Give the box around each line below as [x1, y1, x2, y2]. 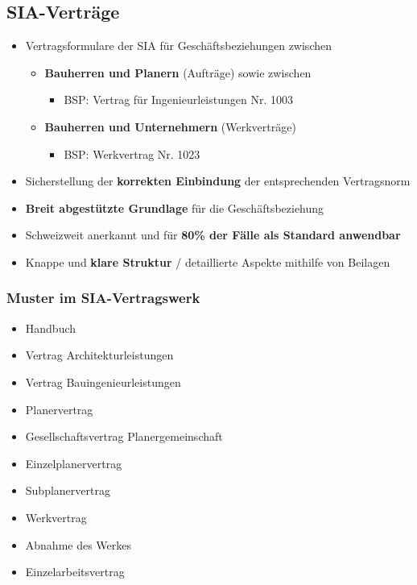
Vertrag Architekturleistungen [25, 346, 174, 363]
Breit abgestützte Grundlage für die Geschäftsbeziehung [25, 199, 324, 216]
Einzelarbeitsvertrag [25, 563, 125, 580]
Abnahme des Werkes [25, 536, 132, 553]
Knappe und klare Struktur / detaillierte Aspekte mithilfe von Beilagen [25, 253, 390, 270]
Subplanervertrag [25, 482, 110, 499]
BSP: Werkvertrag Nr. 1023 [64, 145, 200, 162]
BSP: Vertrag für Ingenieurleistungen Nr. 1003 [64, 91, 293, 108]
